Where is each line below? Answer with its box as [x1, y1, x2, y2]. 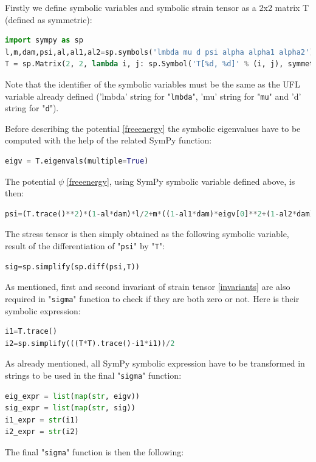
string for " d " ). [5, 102, 59, 114]
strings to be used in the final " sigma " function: [5, 368, 182, 381]
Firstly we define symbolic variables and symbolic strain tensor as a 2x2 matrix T [5, 1, 309, 13]
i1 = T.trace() [5, 327, 57, 336]
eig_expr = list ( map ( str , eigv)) [5, 391, 140, 401]
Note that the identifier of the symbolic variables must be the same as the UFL [5, 77, 300, 90]
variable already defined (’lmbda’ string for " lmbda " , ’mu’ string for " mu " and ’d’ [5, 89, 301, 102]
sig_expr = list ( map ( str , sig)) [5, 404, 136, 413]
